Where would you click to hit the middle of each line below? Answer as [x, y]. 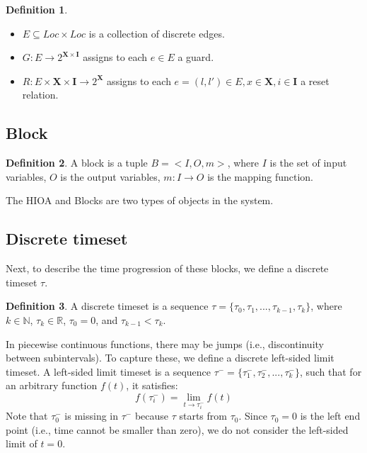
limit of [22, 443]
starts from [203, 416]
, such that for [331, 371]
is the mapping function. [260, 176]
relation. [40, 95]
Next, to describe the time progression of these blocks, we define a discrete [167, 268]
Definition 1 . [37, 9]
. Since [253, 416]
